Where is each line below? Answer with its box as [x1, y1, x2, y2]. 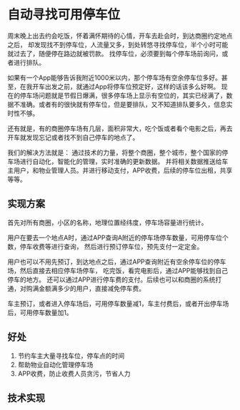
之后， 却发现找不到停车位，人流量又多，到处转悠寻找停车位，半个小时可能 [7, 40, 229, 48]
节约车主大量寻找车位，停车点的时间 [17, 351, 125, 360]
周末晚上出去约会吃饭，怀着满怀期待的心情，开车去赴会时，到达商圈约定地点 [7, 31, 233, 40]
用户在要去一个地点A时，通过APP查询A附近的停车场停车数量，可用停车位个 [7, 233, 229, 242]
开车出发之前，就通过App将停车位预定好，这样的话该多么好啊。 [31, 82, 220, 91]
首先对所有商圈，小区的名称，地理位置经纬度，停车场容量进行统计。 [7, 218, 208, 227]
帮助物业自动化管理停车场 [17, 360, 94, 369]
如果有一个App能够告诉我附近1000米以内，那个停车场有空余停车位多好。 [7, 73, 221, 82]
